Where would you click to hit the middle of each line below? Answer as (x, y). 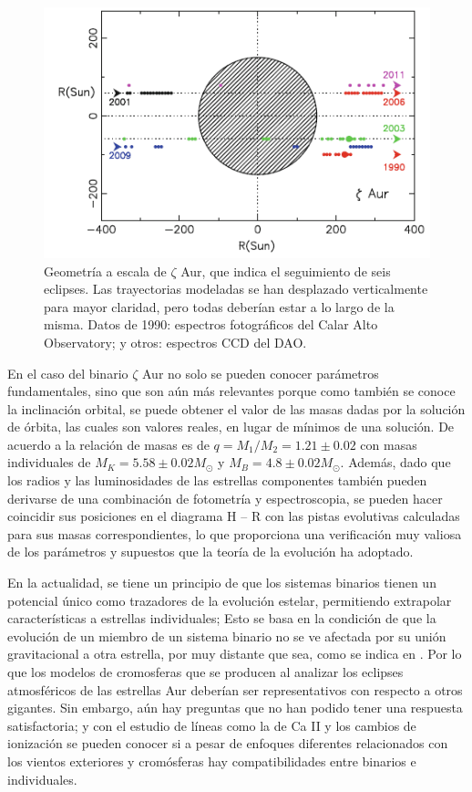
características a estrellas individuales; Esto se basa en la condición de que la (222, 618)
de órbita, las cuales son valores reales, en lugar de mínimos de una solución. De (231, 427)
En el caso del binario (68, 373)
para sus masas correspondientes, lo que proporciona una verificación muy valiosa (235, 533)
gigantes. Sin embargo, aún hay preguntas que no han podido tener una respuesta (235, 708)
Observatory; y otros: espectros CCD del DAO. (175, 342)
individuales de (49, 462)
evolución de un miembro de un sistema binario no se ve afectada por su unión (227, 636)
